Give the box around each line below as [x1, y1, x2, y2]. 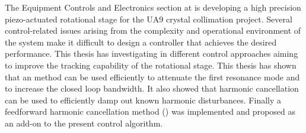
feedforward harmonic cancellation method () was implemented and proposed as [5, 105, 295, 118]
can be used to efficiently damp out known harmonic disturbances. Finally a [5, 93, 282, 106]
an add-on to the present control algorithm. [5, 116, 163, 129]
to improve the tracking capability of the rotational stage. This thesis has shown [5, 59, 297, 71]
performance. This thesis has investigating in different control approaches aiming [5, 47, 298, 60]
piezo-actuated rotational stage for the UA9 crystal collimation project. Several [5, 12, 292, 25]
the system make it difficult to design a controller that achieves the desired [5, 35, 277, 48]
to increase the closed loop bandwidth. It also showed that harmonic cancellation [5, 82, 299, 95]
